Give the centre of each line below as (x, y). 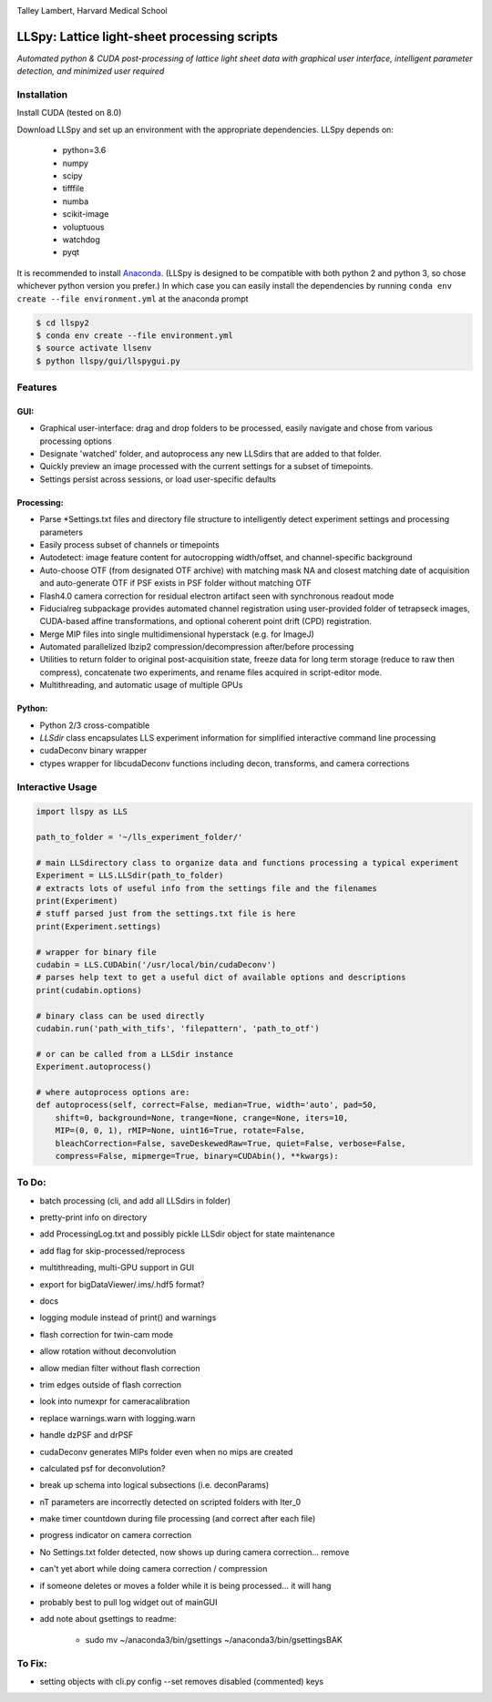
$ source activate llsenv (94, 348)
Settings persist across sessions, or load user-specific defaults (158, 479)
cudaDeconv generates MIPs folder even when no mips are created (166, 1451)
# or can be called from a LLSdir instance (135, 1054)
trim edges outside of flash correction (111, 1384)
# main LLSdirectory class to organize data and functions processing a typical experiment (247, 862)
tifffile (73, 189)
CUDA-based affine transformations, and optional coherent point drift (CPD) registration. (206, 621)
